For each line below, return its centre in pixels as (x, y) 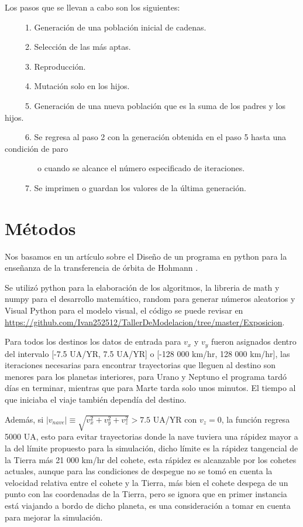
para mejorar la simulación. (54, 517)
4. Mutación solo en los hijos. (77, 86)
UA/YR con (175, 419)
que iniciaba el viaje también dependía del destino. (96, 399)
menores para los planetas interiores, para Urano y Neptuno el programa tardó (146, 376)
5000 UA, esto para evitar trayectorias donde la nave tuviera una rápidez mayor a (151, 436)
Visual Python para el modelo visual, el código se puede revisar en (124, 310)
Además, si (24, 419)
